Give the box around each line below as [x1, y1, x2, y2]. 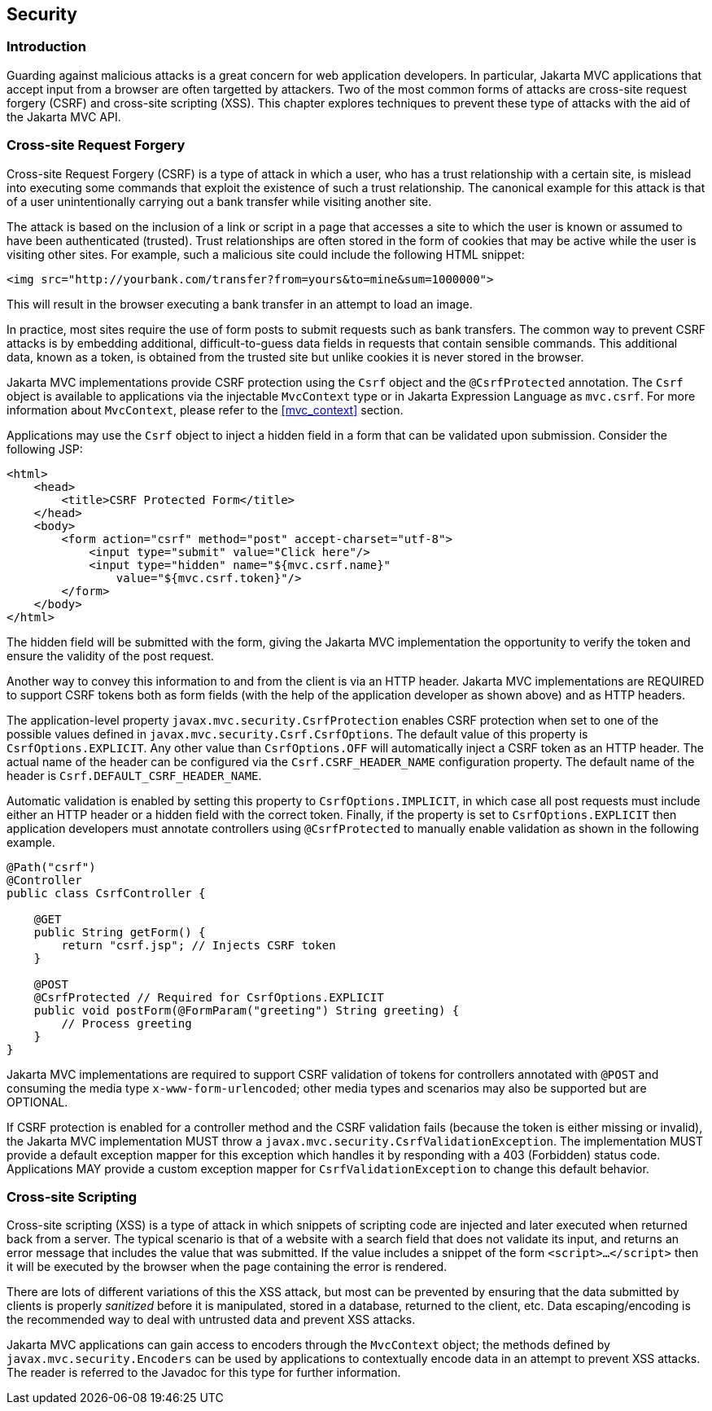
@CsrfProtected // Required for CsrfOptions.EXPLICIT [33, 990, 384, 1004]
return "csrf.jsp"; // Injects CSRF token [61, 938, 336, 952]
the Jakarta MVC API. [7, 109, 121, 124]
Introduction [7, 38, 86, 55]
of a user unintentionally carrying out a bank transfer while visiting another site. [7, 194, 432, 208]
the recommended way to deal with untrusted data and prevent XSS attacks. [7, 1312, 416, 1327]
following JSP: [7, 441, 83, 456]
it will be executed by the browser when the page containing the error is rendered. [7, 1260, 448, 1274]
